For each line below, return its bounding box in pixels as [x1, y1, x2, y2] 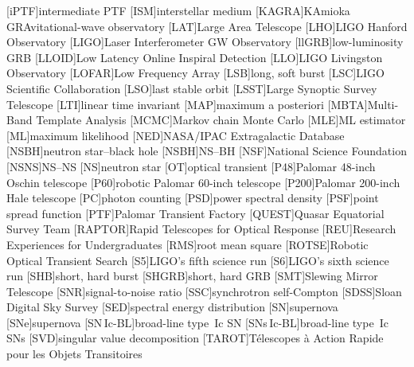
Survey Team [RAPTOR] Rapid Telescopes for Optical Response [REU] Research [6, 221, 396, 237]
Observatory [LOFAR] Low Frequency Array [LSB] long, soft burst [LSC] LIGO [6, 64, 385, 81]
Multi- [367, 96, 399, 112]
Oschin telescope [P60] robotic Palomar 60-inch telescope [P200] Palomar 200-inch [6, 174, 400, 190]
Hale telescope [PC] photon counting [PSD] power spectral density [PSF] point [6, 189, 379, 206]
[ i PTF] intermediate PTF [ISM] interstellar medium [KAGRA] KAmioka [6, 2, 350, 18]
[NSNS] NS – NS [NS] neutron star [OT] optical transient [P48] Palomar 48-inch [6, 158, 376, 174]
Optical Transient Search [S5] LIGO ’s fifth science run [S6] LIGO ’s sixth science [6, 252, 389, 268]
